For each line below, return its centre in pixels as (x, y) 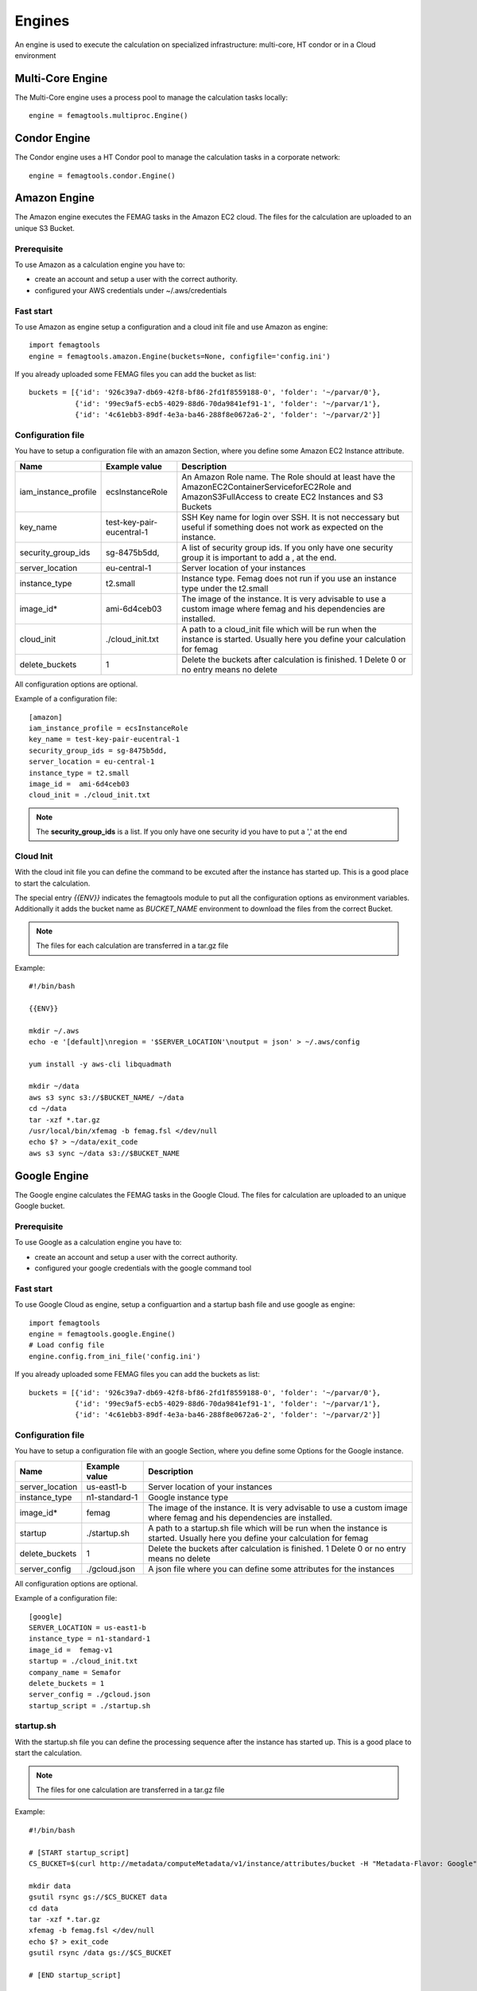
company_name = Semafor (75, 1672)
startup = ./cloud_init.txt (83, 1661)
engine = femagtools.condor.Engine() (103, 176)
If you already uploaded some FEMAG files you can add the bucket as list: (136, 374)
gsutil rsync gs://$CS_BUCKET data (98, 1897)
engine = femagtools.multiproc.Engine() (109, 116)
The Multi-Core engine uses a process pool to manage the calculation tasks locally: (151, 97)
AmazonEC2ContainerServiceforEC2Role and (267, 487)
